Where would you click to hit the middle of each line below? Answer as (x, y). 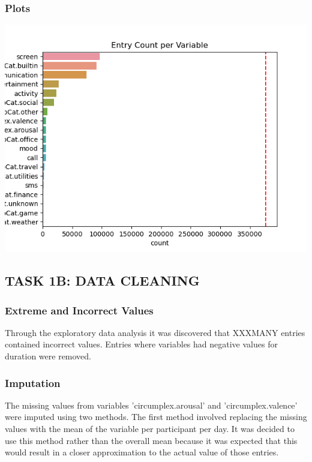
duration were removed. (48, 356)
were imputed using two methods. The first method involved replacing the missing (156, 417)
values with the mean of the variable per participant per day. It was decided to (150, 428)
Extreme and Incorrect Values (79, 310)
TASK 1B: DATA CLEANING (102, 280)
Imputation (33, 382)
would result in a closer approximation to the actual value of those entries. (142, 452)
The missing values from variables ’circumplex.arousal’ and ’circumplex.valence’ (151, 405)
